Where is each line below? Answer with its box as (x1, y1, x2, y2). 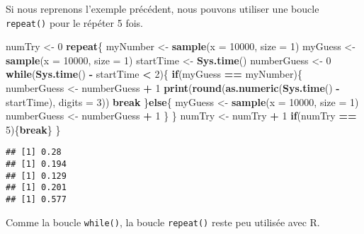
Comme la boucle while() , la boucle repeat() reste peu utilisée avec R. (6, 214, 320, 229)
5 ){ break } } (6, 122, 61, 136)
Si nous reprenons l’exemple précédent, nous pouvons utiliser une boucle (6, 1, 319, 16)
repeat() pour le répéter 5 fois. (6, 15, 143, 30)
